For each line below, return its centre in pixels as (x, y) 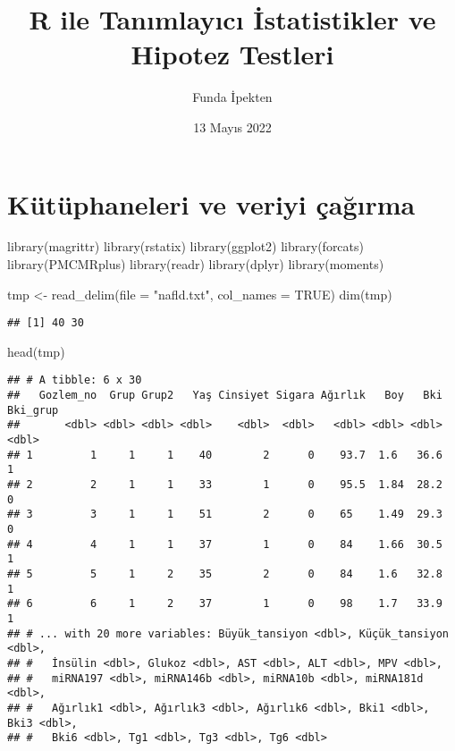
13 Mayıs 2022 (232, 127)
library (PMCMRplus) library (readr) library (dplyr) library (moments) (196, 264)
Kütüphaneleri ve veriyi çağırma (211, 203)
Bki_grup (33, 410)
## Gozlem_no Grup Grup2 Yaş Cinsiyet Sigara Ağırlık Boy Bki (225, 396)
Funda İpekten (232, 97)
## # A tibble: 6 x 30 (75, 380)
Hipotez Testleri (232, 54)
